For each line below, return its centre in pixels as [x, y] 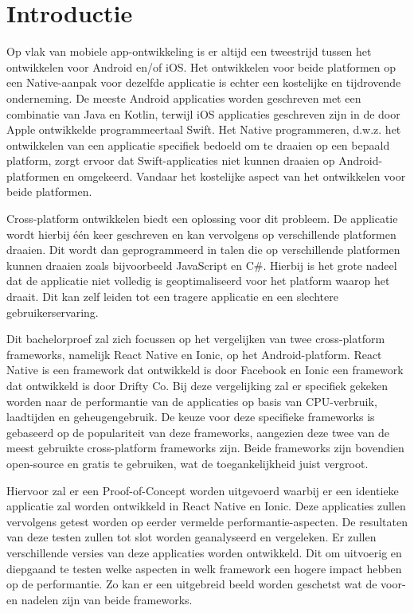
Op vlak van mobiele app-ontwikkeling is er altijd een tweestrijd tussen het [189, 51]
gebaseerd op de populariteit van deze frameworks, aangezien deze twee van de [198, 432]
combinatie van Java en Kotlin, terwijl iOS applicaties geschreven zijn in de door [203, 113]
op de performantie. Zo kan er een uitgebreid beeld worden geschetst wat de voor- [206, 584]
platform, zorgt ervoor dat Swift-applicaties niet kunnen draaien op [171, 160]
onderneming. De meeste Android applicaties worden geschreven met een [184, 98]
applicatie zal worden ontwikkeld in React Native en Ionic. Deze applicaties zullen [206, 506]
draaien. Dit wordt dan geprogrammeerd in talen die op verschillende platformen [203, 250]
